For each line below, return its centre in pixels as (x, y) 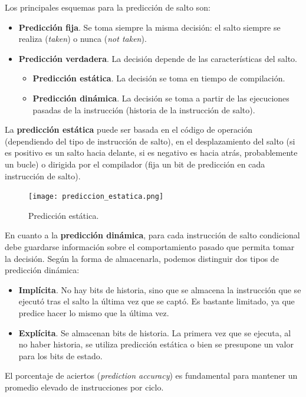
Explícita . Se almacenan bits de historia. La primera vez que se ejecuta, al (155, 332)
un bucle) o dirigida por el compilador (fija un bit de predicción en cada (135, 164)
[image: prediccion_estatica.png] (96, 197)
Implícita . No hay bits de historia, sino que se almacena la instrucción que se (160, 289)
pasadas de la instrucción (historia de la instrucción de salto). (144, 109)
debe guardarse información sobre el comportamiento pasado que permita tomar (150, 246)
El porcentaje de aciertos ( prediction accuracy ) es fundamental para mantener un (151, 375)
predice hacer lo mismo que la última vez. (94, 312)
